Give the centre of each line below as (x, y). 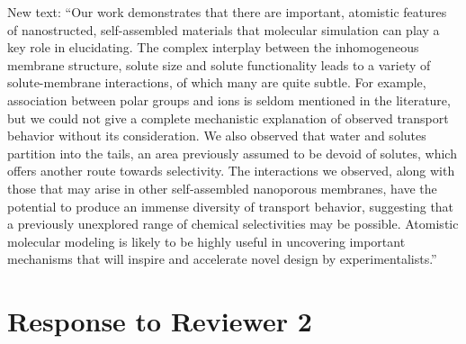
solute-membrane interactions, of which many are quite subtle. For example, (217, 82)
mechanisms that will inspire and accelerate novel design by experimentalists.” (222, 259)
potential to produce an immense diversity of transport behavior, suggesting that (231, 206)
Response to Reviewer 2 (160, 321)
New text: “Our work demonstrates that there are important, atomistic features (227, 12)
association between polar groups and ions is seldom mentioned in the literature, (229, 100)
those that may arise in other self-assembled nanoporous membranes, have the (222, 188)
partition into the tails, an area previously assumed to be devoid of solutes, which (232, 153)
